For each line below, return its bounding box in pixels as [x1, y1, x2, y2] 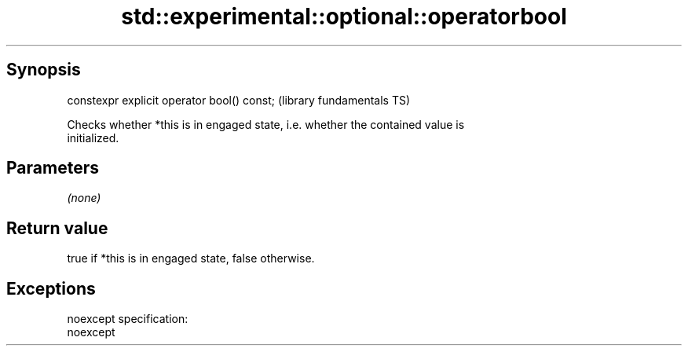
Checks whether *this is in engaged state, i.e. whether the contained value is [67, 117, 465, 131]
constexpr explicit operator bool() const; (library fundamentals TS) [67, 93, 411, 107]
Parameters [6, 158, 99, 178]
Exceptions [6, 278, 96, 299]
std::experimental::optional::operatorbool [121, 3, 567, 30]
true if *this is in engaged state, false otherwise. [67, 251, 315, 266]
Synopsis [6, 60, 81, 80]
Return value [6, 218, 108, 238]
